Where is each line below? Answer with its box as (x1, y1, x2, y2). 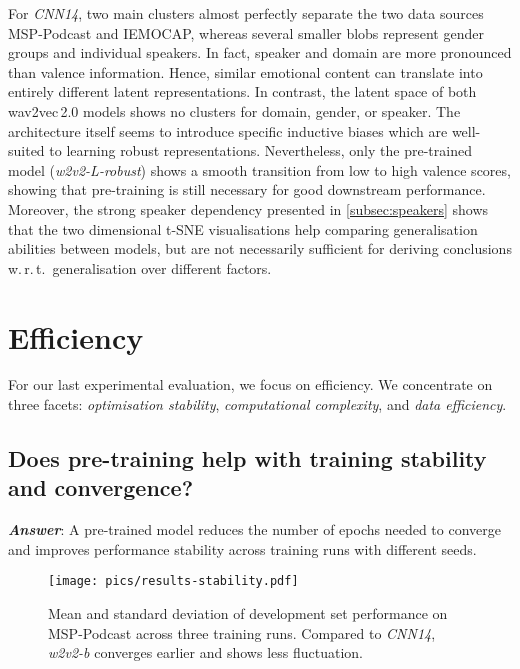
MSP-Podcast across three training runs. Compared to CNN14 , (48, 622, 436, 643)
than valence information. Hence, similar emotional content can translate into (8, 61, 483, 82)
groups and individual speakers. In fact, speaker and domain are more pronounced (8, 42, 512, 63)
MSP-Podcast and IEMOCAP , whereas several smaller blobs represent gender (8, 22, 484, 43)
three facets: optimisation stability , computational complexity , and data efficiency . (8, 394, 507, 415)
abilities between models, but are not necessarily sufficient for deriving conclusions (8, 238, 512, 259)
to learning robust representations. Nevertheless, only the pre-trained (49, 140, 472, 161)
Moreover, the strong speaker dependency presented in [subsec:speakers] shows (8, 198, 489, 219)
